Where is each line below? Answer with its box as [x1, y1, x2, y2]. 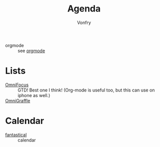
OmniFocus [5, 81, 29, 87]
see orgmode [17, 47, 45, 53]
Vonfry [76, 19, 91, 25]
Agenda [67, 3, 101, 14]
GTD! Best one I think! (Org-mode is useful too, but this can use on [17, 87, 155, 93]
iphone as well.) [17, 92, 50, 98]
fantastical [5, 131, 27, 137]
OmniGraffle [5, 97, 30, 103]
